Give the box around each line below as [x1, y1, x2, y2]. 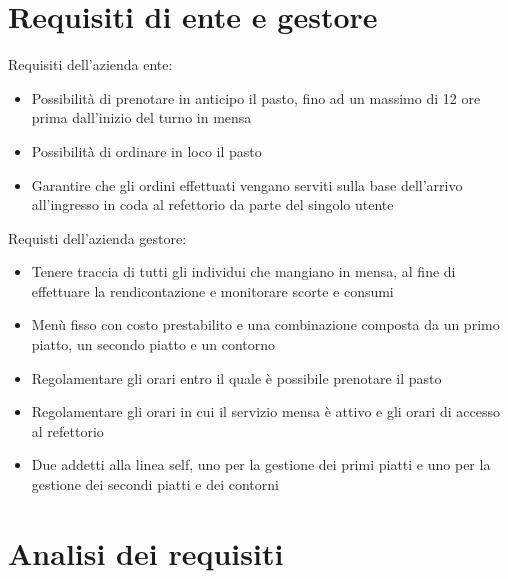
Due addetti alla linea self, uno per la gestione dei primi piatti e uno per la [31, 454, 491, 475]
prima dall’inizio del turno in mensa [31, 107, 252, 128]
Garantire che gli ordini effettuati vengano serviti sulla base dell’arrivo [31, 174, 463, 195]
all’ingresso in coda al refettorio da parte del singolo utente [31, 194, 394, 215]
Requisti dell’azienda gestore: [8, 227, 187, 248]
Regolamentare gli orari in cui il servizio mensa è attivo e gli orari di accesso [31, 401, 500, 422]
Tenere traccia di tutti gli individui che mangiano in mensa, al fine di [31, 261, 456, 282]
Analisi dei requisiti [8, 532, 284, 573]
